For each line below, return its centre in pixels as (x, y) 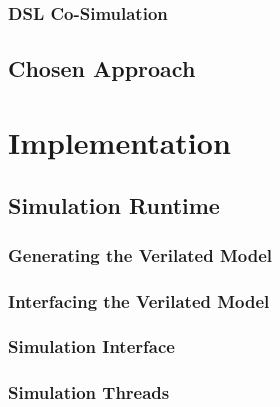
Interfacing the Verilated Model (139, 300)
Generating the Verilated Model (140, 254)
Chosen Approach (102, 68)
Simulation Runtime (114, 205)
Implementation (119, 141)
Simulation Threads (89, 392)
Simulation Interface (91, 346)
